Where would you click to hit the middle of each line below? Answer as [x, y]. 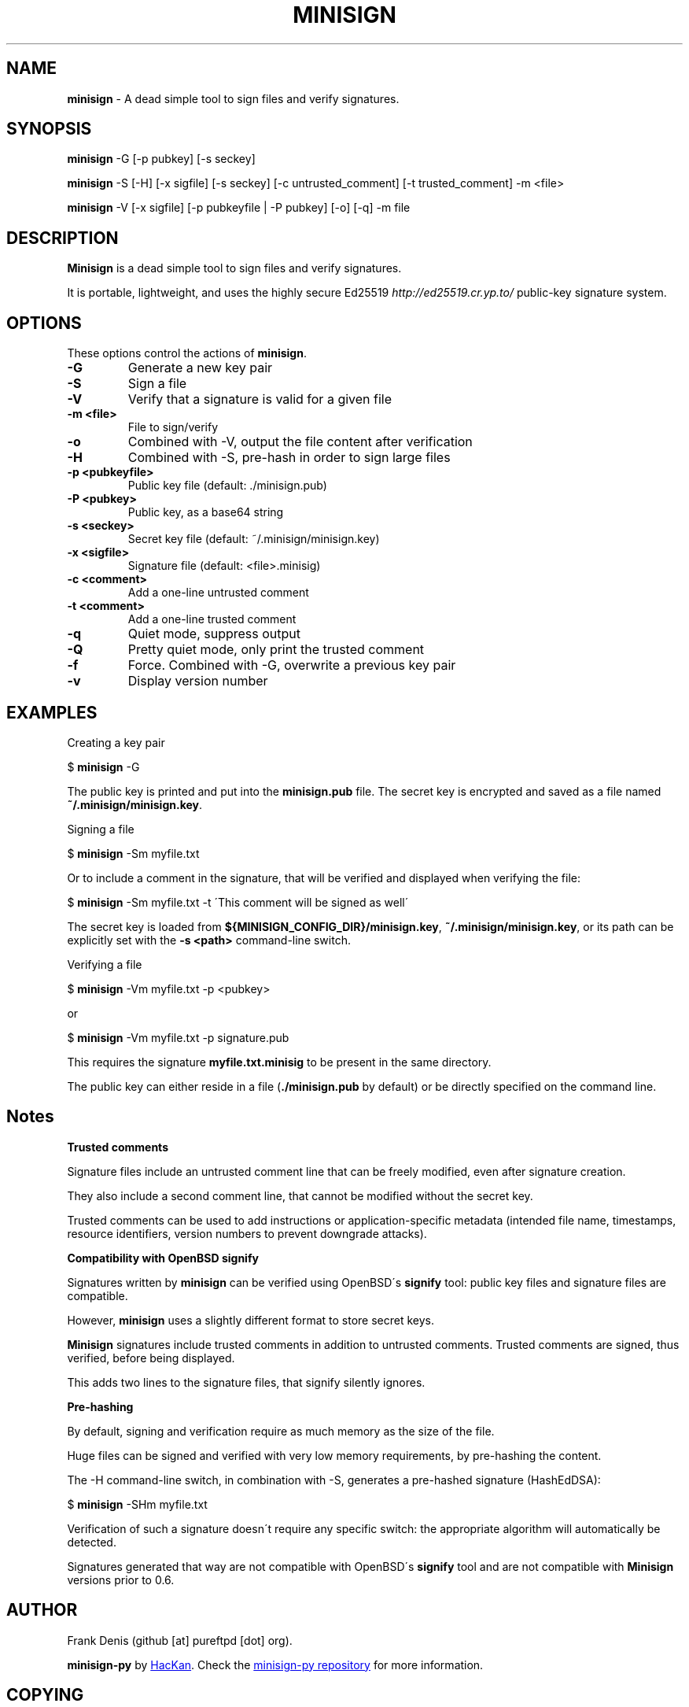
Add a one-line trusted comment [212, 619]
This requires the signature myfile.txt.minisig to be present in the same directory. [279, 1062]
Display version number [198, 681]
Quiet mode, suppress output [214, 634]
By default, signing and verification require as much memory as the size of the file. [281, 1431]
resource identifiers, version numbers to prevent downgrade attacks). [247, 1233]
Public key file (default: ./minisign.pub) [227, 486]
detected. [92, 1542]
